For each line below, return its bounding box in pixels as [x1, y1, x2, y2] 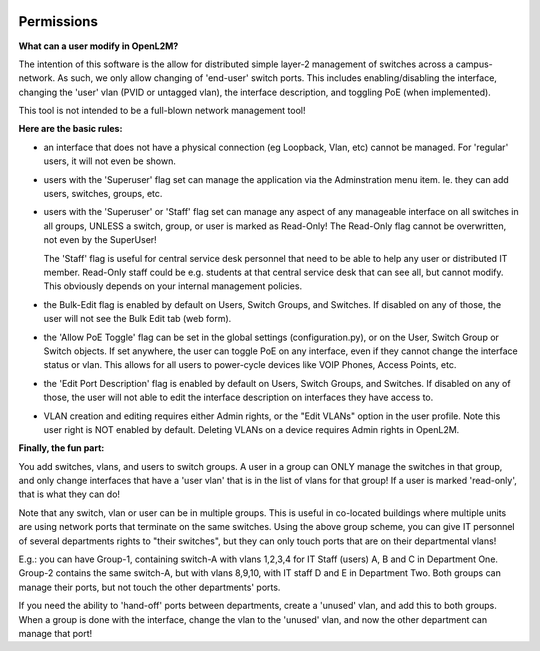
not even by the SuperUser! [43, 234, 157, 246]
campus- [455, 58, 494, 70]
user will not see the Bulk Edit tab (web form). [43, 313, 232, 325]
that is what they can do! [18, 488, 120, 500]
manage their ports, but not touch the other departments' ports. [18, 581, 281, 593]
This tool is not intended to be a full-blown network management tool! [18, 105, 306, 117]
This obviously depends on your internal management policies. [43, 280, 303, 292]
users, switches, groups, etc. [43, 188, 163, 200]
